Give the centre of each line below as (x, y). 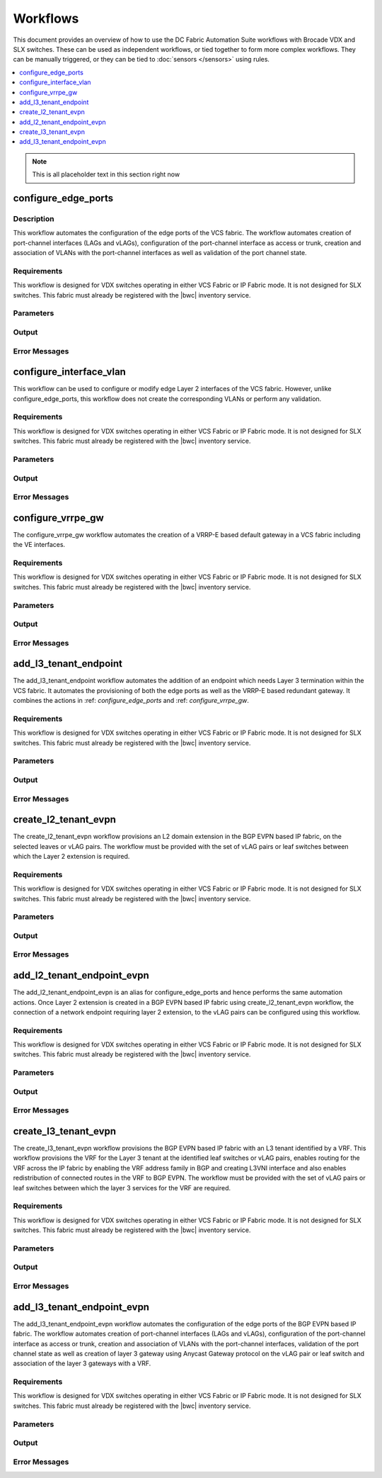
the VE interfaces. (39, 545)
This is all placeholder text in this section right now (106, 174)
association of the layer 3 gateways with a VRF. (82, 1363)
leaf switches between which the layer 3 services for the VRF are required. (122, 1188)
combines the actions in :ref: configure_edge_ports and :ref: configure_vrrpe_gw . (131, 701)
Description (34, 219)
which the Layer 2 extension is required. (71, 857)
